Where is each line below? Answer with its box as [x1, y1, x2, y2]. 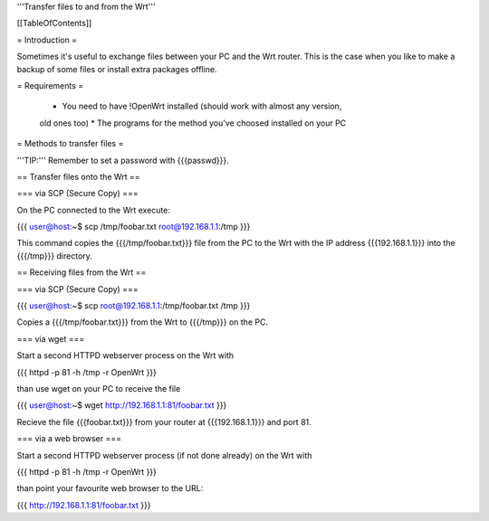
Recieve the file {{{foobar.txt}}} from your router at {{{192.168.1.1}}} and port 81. [16, 416, 312, 427]
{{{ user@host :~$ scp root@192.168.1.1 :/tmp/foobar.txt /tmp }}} [16, 300, 251, 311]
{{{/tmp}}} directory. [16, 250, 92, 261]
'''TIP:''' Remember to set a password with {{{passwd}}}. [16, 155, 230, 166]
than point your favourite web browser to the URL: [16, 483, 204, 494]
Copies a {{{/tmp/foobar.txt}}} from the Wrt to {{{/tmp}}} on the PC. [16, 317, 269, 327]
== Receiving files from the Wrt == [16, 267, 147, 278]
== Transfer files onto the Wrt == [16, 171, 140, 182]
